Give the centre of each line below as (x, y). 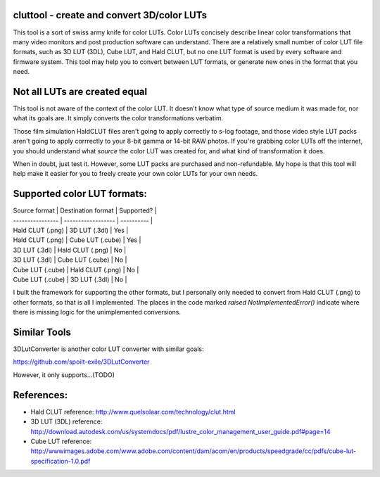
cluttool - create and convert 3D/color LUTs (110, 15)
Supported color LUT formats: (80, 194)
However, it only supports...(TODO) (64, 375)
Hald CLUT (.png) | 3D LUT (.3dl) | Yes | (71, 230)
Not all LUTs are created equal (80, 91)
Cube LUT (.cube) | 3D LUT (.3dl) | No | (70, 279)
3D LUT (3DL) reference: (66, 421)
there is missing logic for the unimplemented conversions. (97, 312)
